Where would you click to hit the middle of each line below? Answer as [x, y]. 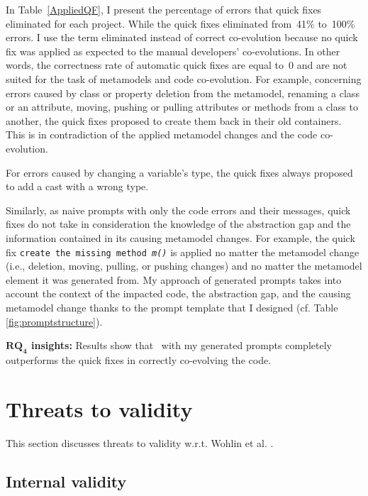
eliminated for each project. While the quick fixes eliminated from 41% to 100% [180, 23]
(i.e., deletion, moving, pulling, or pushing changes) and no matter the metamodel [184, 266]
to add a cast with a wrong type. [77, 186]
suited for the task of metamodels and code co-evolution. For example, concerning [184, 78]
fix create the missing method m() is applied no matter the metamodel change [183, 252]
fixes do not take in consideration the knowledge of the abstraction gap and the [178, 224]
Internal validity [66, 481]
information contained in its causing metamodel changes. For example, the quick [180, 237]
